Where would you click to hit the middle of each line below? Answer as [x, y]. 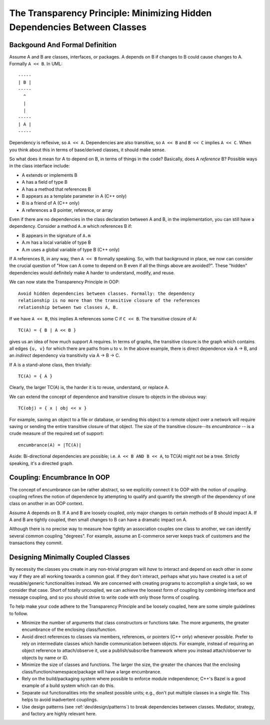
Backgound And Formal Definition [63, 45]
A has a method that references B [56, 189]
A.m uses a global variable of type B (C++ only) [71, 249]
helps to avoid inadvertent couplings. [60, 700]
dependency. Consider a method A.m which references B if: [71, 226]
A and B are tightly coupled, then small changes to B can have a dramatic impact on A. [98, 520]
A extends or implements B [49, 175]
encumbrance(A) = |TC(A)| [50, 445]
